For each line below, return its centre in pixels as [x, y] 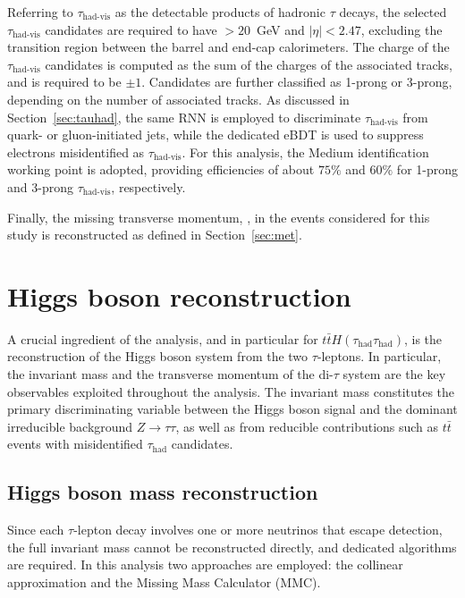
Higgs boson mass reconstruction [163, 492]
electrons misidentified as [76, 152]
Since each [36, 530]
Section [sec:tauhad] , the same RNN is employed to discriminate [184, 117]
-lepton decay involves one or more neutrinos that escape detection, [258, 530]
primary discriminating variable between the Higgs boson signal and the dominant [232, 409]
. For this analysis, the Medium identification [305, 152]
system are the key [394, 374]
